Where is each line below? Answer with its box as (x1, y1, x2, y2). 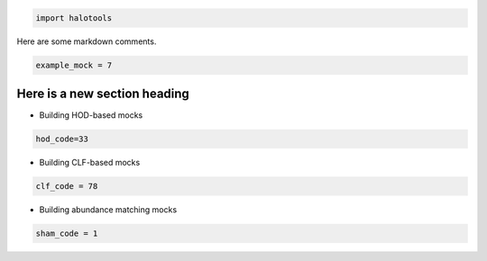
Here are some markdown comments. (16, 36, 157, 47)
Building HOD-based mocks (39, 110, 143, 121)
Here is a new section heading (16, 85, 189, 101)
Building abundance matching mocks (39, 204, 178, 215)
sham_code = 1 (35, 228, 98, 238)
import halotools (35, 13, 113, 22)
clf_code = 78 (35, 181, 98, 192)
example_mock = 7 (35, 59, 113, 70)
